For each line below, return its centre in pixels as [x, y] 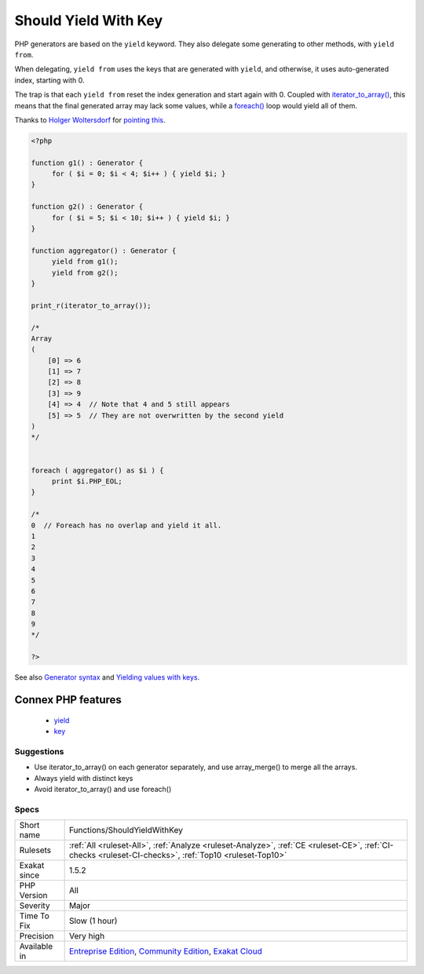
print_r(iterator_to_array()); [91, 305]
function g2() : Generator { [87, 207]
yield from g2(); [85, 272]
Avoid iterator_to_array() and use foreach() [103, 789]
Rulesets [35, 850]
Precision [37, 936]
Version [33, 896]
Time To [35, 916]
